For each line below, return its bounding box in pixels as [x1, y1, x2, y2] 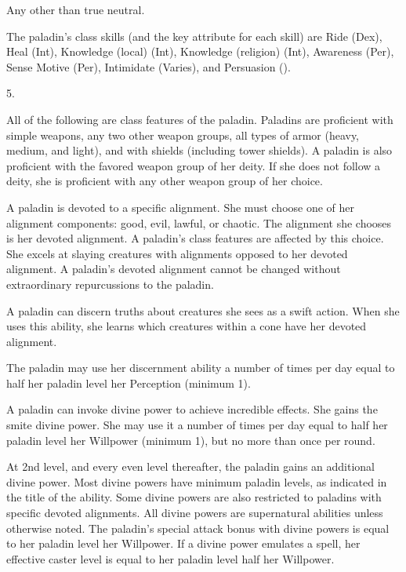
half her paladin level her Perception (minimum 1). [6, 374, 251, 391]
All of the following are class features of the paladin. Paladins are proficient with [6, 111, 393, 127]
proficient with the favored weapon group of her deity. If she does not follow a [6, 157, 381, 173]
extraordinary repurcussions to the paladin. [6, 275, 214, 292]
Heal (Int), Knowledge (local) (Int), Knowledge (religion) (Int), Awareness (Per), [6, 43, 394, 60]
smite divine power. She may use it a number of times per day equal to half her [6, 417, 388, 433]
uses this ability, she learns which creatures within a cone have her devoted [6, 318, 367, 334]
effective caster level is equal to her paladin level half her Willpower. [6, 550, 335, 567]
